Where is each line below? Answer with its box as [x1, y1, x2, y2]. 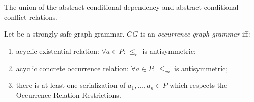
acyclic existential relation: [16, 45, 99, 56]
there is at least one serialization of [16, 80, 126, 90]
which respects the [170, 80, 228, 90]
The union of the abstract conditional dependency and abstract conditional [4, 2, 239, 12]
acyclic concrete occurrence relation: [16, 62, 129, 73]
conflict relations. [4, 11, 58, 22]
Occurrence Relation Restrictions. [16, 89, 121, 100]
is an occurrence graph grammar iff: [140, 28, 250, 39]
